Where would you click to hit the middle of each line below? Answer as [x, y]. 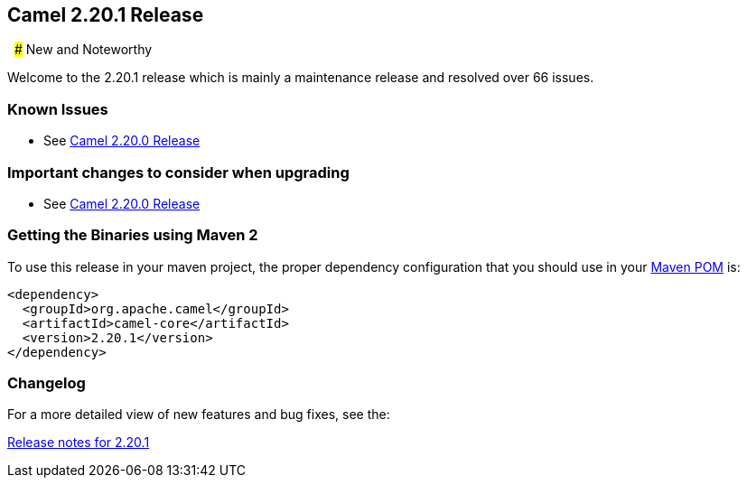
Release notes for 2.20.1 [79, 443]
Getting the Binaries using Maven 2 [133, 235]
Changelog [47, 383]
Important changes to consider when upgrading [178, 172]
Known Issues [58, 109]
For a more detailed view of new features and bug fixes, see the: [199, 415]
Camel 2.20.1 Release [106, 15]
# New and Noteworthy [83, 50]
